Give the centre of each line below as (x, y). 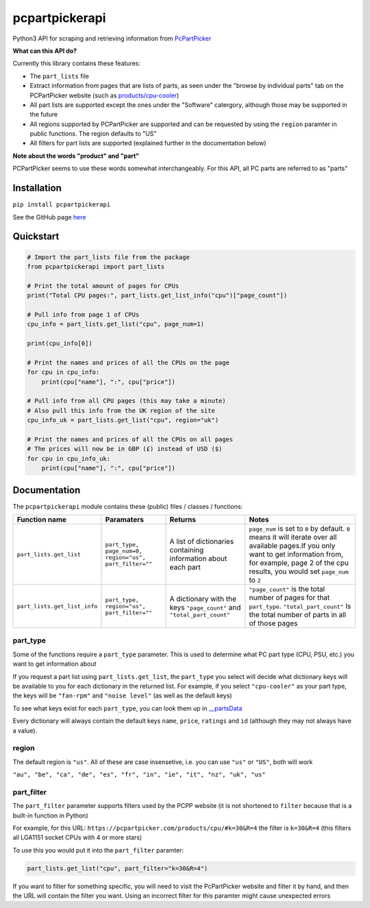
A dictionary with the (203, 599)
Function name (42, 520)
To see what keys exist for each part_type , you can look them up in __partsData (127, 708)
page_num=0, (124, 551)
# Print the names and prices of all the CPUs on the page (128, 362)
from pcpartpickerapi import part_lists (96, 266)
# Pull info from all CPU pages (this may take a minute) (126, 401)
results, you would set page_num (299, 571)
